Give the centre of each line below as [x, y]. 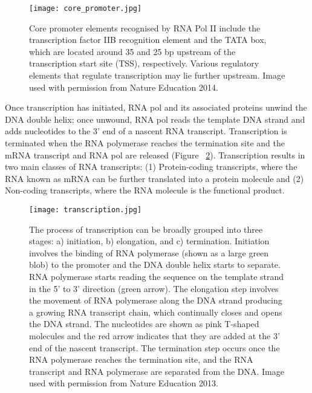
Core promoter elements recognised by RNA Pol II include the [145, 28]
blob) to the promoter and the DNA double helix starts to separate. [155, 265]
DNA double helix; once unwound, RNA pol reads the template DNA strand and [155, 119]
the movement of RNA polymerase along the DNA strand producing [156, 300]
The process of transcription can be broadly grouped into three [146, 229]
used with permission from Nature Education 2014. [124, 87]
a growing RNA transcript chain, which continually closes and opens [156, 312]
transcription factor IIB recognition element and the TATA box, [148, 40]
